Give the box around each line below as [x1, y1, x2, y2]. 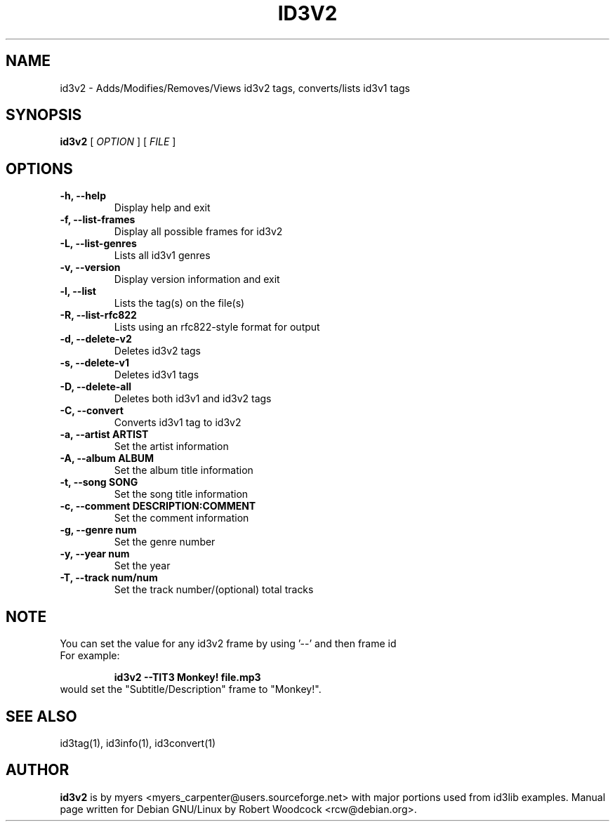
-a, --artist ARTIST [60, 428, 149, 441]
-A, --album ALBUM [60, 452, 154, 465]
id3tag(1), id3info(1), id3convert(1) [60, 736, 216, 749]
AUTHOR [6, 761, 70, 779]
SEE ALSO [6, 707, 77, 725]
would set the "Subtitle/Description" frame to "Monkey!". [60, 683, 322, 696]
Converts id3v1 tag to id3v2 [114, 416, 242, 429]
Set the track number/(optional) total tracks [114, 583, 314, 596]
